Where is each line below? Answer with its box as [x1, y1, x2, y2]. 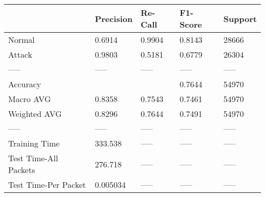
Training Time [8, 137, 60, 149]
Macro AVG [8, 93, 51, 105]
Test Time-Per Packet [8, 179, 86, 190]
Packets [8, 164, 35, 176]
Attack [8, 48, 33, 60]
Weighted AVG [8, 108, 62, 119]
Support [223, 12, 257, 24]
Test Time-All [8, 152, 58, 164]
